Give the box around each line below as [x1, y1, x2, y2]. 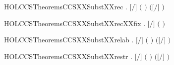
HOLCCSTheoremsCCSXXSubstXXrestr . [4, 51, 133, 61]
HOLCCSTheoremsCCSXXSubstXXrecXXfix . [4, 18, 146, 28]
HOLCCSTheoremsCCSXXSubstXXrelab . [4, 34, 134, 45]
